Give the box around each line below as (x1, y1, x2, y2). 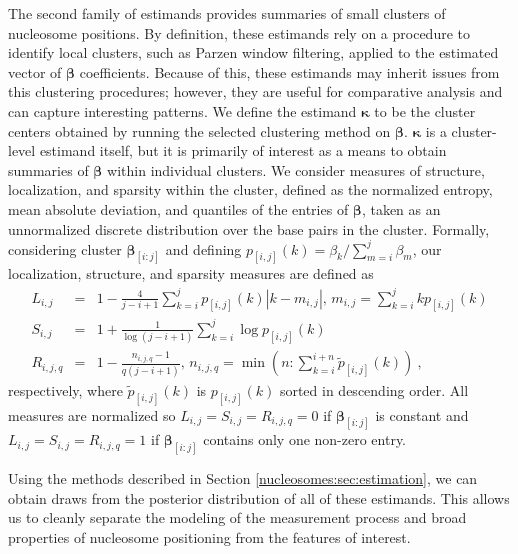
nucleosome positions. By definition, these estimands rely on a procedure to (8, 22, 470, 43)
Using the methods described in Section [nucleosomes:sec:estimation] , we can (8, 468, 478, 489)
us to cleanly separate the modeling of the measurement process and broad (8, 507, 467, 528)
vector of (8, 61, 62, 82)
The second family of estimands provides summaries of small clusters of (8, 3, 446, 23)
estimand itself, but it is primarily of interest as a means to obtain (39, 140, 447, 161)
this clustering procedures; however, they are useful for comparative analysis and (8, 81, 503, 102)
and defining (165, 238, 242, 259)
